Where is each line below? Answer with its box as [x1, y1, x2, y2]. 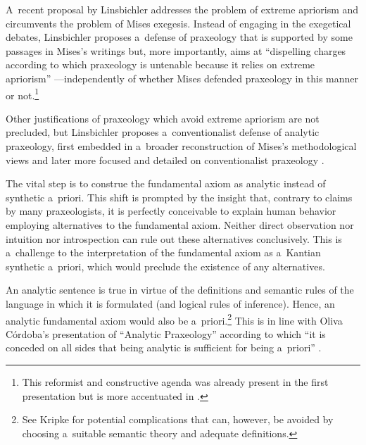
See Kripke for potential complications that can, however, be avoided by [22, 412, 334, 427]
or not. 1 [6, 85, 39, 102]
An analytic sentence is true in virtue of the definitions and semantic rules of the [6, 282, 354, 297]
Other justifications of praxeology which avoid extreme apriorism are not [6, 111, 320, 125]
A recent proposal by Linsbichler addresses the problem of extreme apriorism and [6, 2, 359, 16]
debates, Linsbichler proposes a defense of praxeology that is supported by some [6, 30, 353, 44]
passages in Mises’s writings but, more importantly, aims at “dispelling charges [6, 43, 346, 58]
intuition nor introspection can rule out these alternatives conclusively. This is [6, 231, 342, 246]
